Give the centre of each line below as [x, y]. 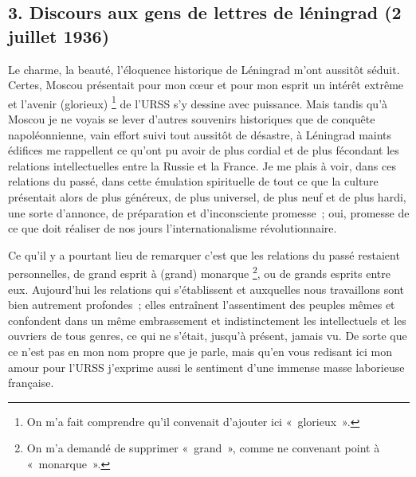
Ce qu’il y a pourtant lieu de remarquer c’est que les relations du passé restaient [204, 254]
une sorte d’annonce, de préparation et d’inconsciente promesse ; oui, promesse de [209, 212]
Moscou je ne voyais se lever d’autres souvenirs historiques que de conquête [192, 119]
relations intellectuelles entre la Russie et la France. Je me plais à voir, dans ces [202, 165]
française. [31, 383]
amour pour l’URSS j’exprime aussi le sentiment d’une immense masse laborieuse [206, 367]
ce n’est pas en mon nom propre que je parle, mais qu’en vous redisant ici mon [200, 351]
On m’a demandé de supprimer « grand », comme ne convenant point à [203, 448]
